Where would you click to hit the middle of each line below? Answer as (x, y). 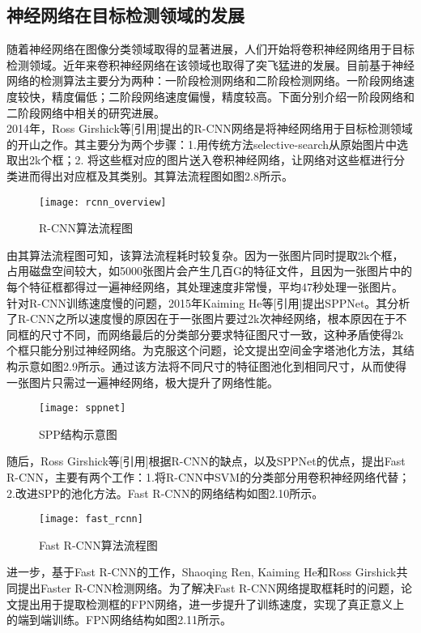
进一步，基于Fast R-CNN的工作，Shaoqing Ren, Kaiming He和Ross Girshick (202, 572)
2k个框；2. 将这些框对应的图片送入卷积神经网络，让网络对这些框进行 (211, 160)
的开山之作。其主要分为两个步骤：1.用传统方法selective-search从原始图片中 (202, 144)
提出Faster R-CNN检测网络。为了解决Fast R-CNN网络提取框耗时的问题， (209, 588)
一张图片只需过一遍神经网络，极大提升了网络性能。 (142, 382)
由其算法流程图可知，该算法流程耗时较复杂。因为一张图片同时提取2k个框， (205, 255)
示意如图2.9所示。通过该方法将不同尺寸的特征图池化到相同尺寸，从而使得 (212, 365)
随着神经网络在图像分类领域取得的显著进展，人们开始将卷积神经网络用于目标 (210, 49)
